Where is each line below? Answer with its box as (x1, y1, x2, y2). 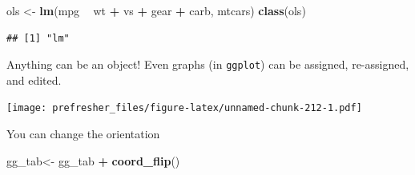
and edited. (6, 71, 62, 88)
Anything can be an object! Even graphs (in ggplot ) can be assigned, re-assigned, (6, 56, 409, 73)
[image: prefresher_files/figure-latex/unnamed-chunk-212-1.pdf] (6, 102, 362, 114)
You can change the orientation (6, 125, 160, 142)
